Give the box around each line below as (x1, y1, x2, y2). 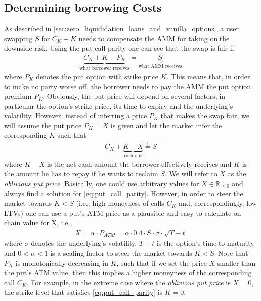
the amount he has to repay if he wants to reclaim (4, 168, 158, 179)
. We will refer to (164, 168, 217, 179)
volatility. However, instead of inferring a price (4, 110, 147, 121)
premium (4, 91, 32, 101)
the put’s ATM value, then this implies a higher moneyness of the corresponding (4, 267, 252, 278)
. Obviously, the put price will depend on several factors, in (43, 91, 226, 101)
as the (227, 168, 246, 179)
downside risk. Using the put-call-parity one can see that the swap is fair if (4, 43, 234, 53)
